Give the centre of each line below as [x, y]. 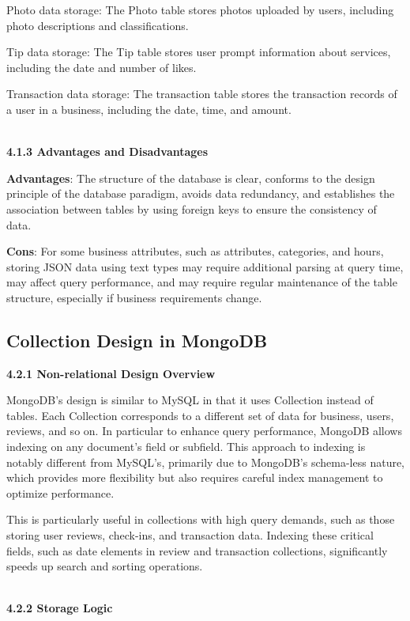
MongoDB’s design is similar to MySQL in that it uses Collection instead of [190, 400]
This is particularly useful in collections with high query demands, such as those [201, 519]
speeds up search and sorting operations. [105, 566]
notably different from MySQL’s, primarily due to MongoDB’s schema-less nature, [206, 462]
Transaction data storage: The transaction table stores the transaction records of [202, 94]
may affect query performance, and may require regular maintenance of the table [202, 282]
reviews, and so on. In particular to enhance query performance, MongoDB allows [204, 431]
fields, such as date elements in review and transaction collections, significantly [197, 550]
